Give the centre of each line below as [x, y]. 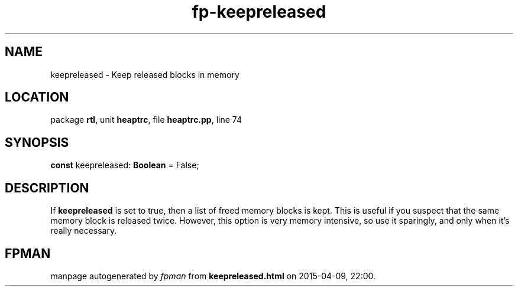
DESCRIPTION [47, 188]
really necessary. [84, 231]
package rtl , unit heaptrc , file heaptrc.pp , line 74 [146, 120]
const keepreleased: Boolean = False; [125, 165]
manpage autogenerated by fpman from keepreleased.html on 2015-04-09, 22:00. [213, 276]
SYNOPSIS [37, 142]
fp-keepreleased [259, 12]
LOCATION [37, 97]
